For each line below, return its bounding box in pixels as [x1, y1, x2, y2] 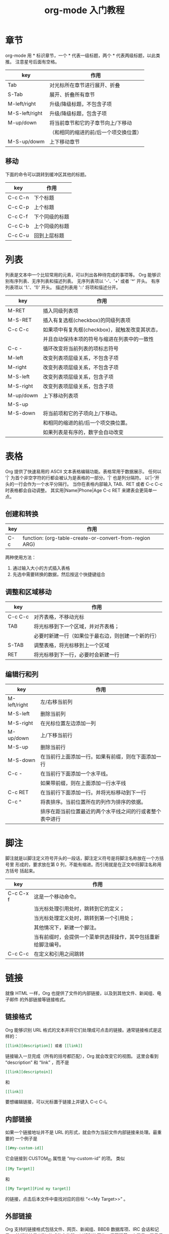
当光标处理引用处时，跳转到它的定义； [33, 905, 125, 912]
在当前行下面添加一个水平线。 [40, 770, 111, 777]
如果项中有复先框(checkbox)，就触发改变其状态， [43, 326, 161, 333]
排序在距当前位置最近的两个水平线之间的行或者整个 [40, 808, 161, 815]
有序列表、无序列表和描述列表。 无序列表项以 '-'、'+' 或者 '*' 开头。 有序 [9, 278, 160, 284]
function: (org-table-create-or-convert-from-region [22, 535, 150, 542]
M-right [8, 364, 27, 371]
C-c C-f [8, 212, 28, 220]
